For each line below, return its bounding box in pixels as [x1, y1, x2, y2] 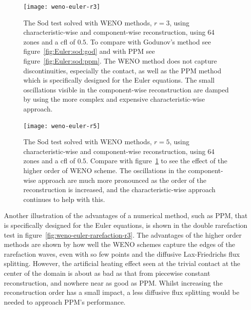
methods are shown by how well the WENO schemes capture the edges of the [4, 239, 235, 249]
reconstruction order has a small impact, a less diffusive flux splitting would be [4, 287, 239, 297]
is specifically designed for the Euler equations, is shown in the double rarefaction [4, 220, 248, 230]
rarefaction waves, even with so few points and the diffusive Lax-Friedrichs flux [4, 248, 240, 259]
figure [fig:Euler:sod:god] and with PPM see [23, 46, 155, 56]
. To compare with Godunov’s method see [86, 36, 211, 46]
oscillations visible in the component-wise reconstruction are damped [23, 84, 229, 94]
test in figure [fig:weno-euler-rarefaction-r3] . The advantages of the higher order [4, 229, 242, 240]
